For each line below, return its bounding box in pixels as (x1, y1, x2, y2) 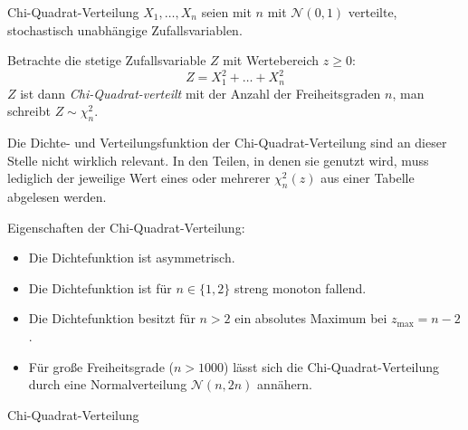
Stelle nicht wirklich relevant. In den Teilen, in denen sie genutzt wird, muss (7, 150, 429, 169)
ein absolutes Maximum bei (234, 309, 387, 328)
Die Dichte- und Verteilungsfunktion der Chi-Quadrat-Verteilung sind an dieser (7, 133, 447, 152)
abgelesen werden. (7, 187, 107, 206)
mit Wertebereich (223, 51, 320, 70)
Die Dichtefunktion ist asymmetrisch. (28, 248, 235, 267)
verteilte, (348, 3, 397, 21)
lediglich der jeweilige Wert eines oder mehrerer (7, 168, 271, 187)
